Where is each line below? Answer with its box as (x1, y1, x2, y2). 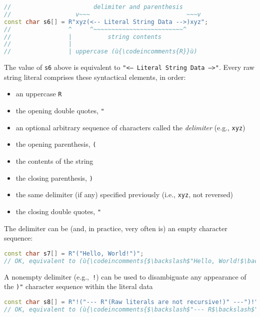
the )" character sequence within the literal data (4, 281, 153, 292)
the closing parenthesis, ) (15, 172, 93, 183)
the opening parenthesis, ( (15, 139, 96, 149)
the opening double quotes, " (15, 105, 104, 116)
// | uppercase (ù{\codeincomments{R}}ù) (4, 48, 197, 55)
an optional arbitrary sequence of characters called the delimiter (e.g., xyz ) (15, 122, 245, 132)
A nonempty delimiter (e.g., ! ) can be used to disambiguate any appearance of (4, 271, 246, 282)
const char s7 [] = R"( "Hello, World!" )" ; (4, 250, 144, 257)
